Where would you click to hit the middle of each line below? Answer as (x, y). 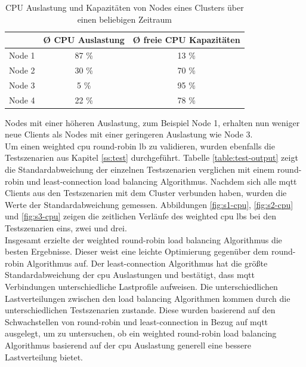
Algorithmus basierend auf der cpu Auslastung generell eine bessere (128, 345)
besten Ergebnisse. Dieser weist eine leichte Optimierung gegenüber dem (137, 251)
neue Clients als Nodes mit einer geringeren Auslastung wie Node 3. (129, 134)
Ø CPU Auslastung (84, 40)
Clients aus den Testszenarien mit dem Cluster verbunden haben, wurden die (146, 193)
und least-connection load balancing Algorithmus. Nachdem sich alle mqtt (162, 181)
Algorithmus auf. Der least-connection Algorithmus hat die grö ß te (147, 263)
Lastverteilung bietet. (44, 357)
